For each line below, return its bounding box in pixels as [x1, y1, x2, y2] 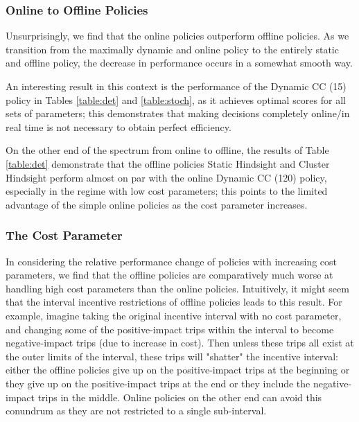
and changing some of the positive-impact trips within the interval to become [6, 322, 334, 336]
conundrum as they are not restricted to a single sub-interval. [6, 403, 267, 418]
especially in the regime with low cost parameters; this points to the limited [6, 184, 328, 198]
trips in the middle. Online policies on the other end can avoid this [37, 389, 322, 404]
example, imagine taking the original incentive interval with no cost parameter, [6, 308, 342, 322]
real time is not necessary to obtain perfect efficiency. [6, 119, 231, 134]
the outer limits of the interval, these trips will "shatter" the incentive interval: [6, 349, 338, 363]
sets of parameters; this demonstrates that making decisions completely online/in [6, 106, 350, 121]
